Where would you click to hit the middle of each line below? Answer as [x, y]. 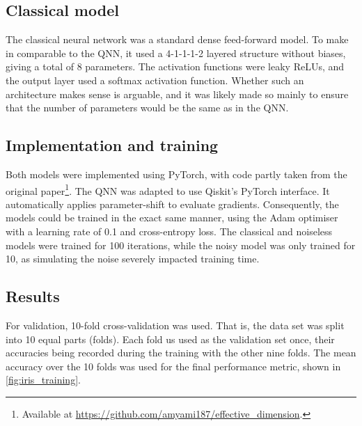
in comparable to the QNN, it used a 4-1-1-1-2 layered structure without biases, [176, 53]
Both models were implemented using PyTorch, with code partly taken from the [176, 174]
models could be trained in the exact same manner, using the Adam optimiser [172, 218]
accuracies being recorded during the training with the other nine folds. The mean [181, 353]
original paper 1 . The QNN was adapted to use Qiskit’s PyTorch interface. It [168, 189]
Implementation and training [112, 145]
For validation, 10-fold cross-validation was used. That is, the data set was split [175, 325]
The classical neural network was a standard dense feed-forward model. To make [177, 39]
